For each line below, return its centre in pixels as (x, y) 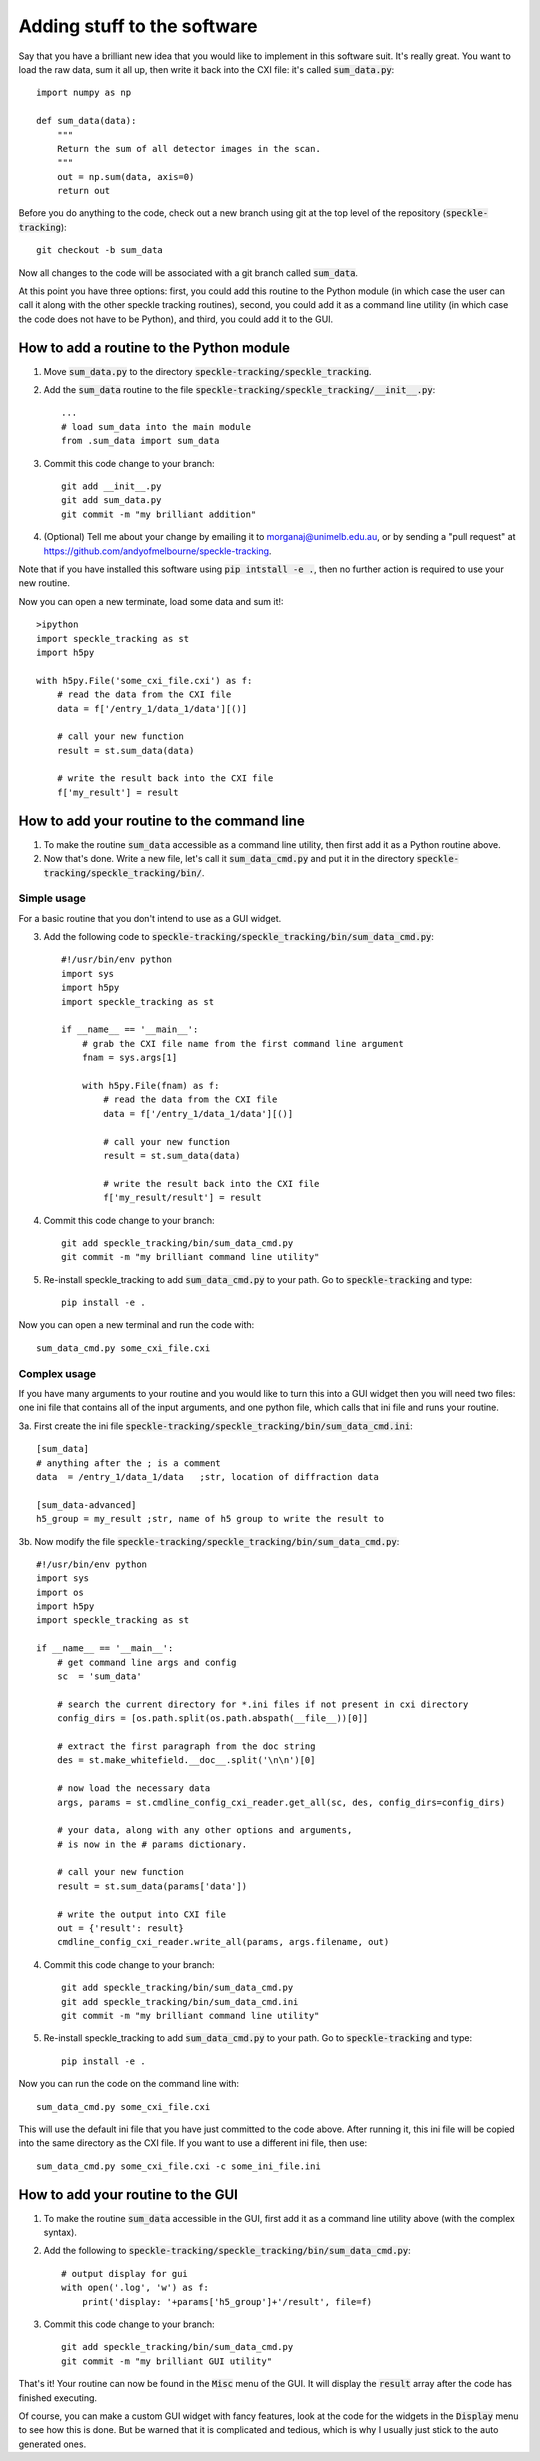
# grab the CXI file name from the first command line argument (242, 1043)
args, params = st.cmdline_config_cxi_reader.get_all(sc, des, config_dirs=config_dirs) (281, 1802)
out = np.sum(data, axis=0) (125, 176)
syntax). (60, 2232)
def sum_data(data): (86, 121)
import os (60, 1592)
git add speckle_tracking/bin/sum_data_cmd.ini (180, 2001)
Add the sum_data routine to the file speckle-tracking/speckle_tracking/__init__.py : (239, 390)
